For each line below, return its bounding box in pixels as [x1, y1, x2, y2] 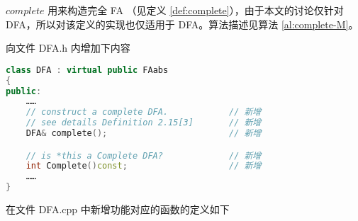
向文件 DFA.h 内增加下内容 [6, 40, 130, 55]
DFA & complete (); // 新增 [26, 128, 262, 139]
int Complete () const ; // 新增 [26, 161, 262, 171]
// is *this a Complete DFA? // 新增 [26, 150, 262, 161]
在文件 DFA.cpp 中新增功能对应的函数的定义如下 [6, 202, 230, 217]
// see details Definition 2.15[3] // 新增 [26, 118, 262, 128]
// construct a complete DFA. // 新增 [26, 107, 262, 118]
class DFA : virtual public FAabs [6, 64, 169, 75]
